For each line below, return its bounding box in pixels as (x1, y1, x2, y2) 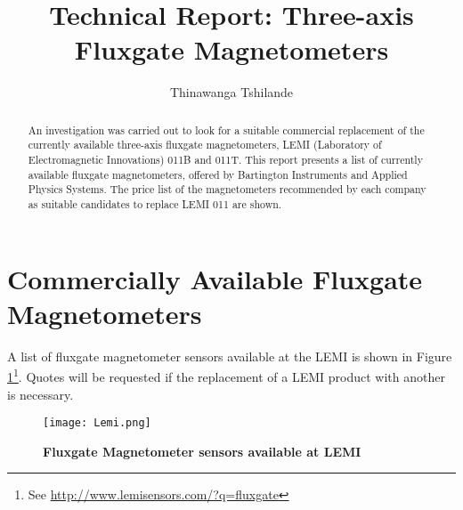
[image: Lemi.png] (43, 417, 151, 430)
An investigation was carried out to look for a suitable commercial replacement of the (28, 122, 425, 137)
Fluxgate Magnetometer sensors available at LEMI (43, 441, 361, 460)
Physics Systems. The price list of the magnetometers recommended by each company (28, 182, 426, 197)
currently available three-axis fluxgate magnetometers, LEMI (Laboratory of (28, 137, 382, 152)
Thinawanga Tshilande (169, 83, 294, 101)
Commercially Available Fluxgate (7, 260, 423, 296)
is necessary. (7, 385, 74, 403)
